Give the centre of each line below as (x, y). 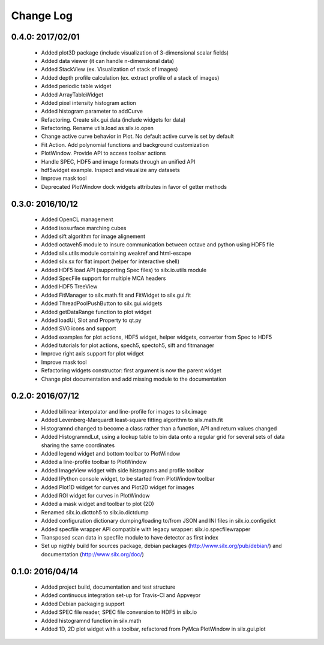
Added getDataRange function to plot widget (96, 312)
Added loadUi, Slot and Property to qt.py (91, 320)
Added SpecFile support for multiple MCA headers (103, 278)
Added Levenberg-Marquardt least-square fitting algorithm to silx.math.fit (132, 420)
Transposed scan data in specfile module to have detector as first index (130, 537)
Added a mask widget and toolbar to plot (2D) (97, 504)
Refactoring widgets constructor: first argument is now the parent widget (131, 370)
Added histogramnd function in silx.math (91, 620)
